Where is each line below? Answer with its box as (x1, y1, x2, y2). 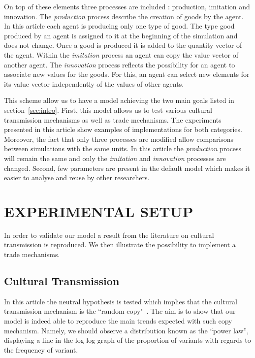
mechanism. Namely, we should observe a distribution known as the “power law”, (4, 325, 249, 335)
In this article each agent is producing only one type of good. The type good (4, 21, 235, 31)
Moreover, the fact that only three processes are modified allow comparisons (4, 133, 234, 144)
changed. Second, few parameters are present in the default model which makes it (4, 163, 250, 173)
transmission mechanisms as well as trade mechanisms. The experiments (4, 114, 222, 125)
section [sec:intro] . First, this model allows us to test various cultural (4, 104, 212, 115)
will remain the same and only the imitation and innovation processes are (4, 153, 226, 163)
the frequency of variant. (4, 344, 78, 355)
